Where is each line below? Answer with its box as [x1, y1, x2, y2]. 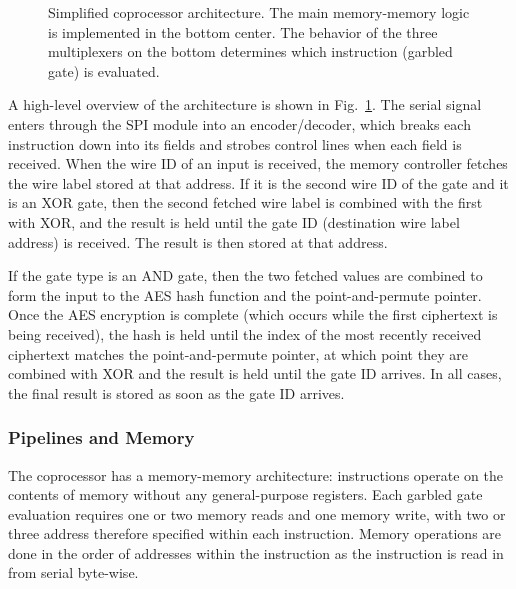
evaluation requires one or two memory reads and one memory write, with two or [8, 503, 506, 524]
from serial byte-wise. [8, 562, 139, 583]
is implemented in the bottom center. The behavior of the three [48, 21, 438, 42]
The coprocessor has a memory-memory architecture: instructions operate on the [8, 464, 503, 485]
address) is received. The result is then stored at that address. [8, 231, 388, 252]
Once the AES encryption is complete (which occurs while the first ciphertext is [8, 304, 498, 325]
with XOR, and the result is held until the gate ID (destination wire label [8, 211, 460, 232]
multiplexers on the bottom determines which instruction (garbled [48, 41, 453, 62]
